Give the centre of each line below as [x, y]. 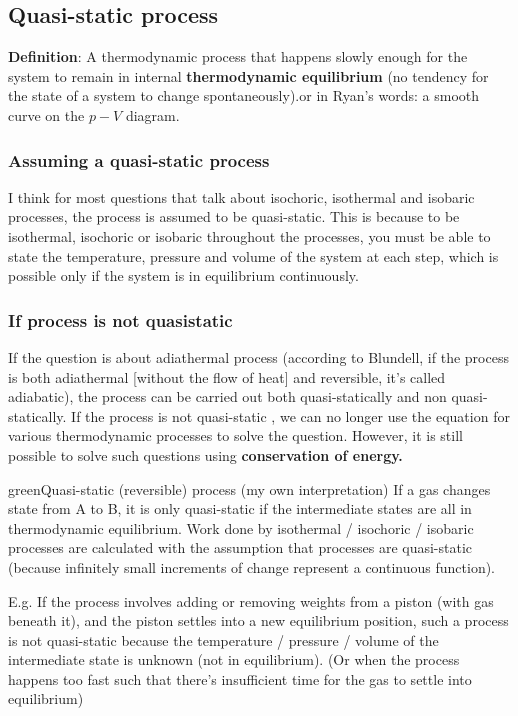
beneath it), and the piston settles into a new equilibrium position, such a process [258, 620]
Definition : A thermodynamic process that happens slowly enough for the [238, 56]
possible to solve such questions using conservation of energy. [205, 454]
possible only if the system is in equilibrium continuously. [183, 275]
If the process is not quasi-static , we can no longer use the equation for [290, 415]
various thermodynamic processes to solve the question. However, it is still [235, 435]
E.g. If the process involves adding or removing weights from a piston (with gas [251, 600]
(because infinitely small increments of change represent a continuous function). [252, 566]
